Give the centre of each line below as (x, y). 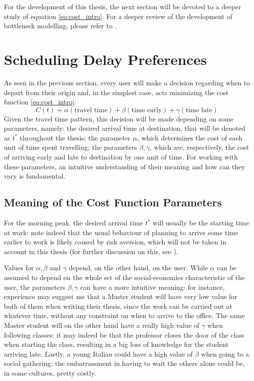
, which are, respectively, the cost (199, 147)
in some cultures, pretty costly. (50, 372)
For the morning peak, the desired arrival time (74, 223)
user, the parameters (35, 287)
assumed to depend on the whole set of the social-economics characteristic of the (125, 277)
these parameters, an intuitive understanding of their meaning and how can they (125, 166)
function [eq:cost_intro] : (40, 102)
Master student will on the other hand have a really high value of (102, 325)
